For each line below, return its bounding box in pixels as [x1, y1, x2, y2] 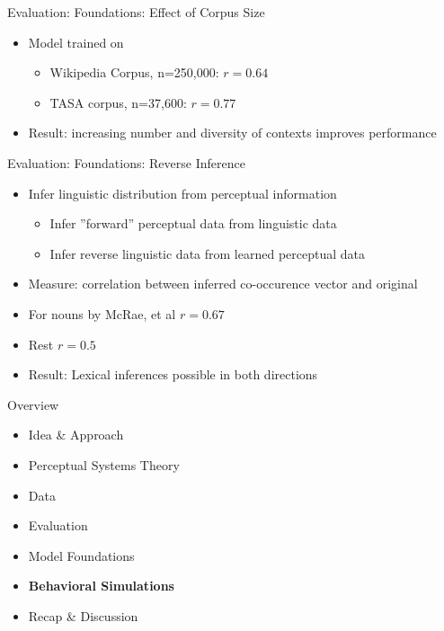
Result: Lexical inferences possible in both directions [28, 365, 318, 384]
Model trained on [28, 32, 124, 51]
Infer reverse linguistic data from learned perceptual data [49, 244, 365, 262]
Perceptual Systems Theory [28, 455, 180, 474]
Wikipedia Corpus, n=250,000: [49, 63, 219, 82]
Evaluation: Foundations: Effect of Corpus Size [7, 3, 265, 21]
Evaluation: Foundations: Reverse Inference [7, 153, 245, 172]
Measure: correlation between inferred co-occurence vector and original [28, 274, 418, 293]
